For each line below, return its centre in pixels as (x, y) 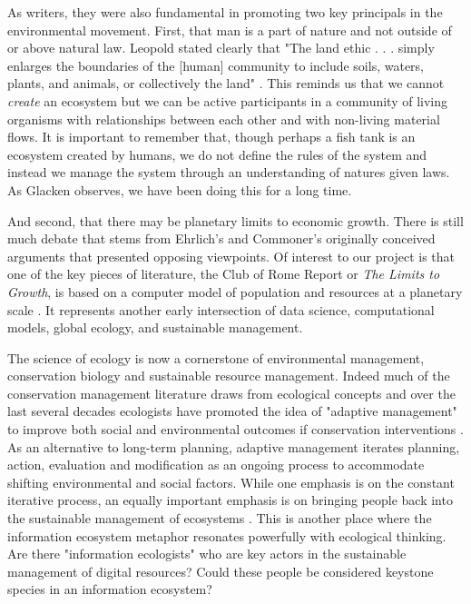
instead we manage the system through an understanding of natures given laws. (229, 172)
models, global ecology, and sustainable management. (155, 327)
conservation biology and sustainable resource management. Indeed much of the (229, 376)
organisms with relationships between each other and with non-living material (224, 119)
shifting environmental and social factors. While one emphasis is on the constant (231, 482)
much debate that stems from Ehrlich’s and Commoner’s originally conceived (221, 238)
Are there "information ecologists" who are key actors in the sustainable (207, 554)
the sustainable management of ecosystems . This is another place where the (220, 518)
